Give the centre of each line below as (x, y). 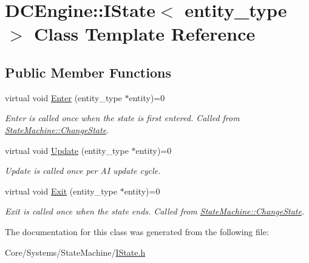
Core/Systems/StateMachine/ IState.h (75, 252)
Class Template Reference (145, 34)
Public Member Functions (88, 72)
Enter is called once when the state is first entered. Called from (122, 118)
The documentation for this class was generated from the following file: (137, 231)
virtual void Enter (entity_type (63, 97)
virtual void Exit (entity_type (61, 191)
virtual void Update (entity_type (67, 150)
